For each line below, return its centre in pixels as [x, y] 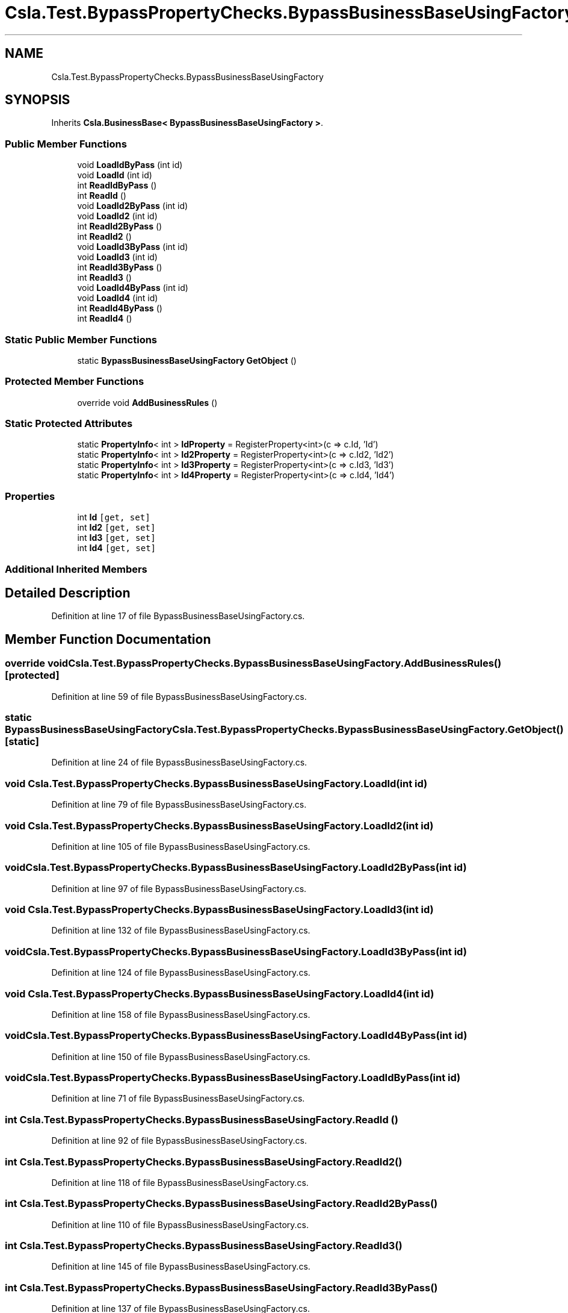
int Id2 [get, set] [116, 528]
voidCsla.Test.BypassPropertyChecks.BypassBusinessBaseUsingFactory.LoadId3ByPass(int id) [236, 951]
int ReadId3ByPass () [120, 267]
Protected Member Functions [75, 382]
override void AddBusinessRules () [147, 402]
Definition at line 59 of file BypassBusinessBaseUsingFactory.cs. [179, 696]
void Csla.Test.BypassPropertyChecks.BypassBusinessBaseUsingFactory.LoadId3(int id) [219, 909]
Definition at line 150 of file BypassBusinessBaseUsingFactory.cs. [181, 1056]
